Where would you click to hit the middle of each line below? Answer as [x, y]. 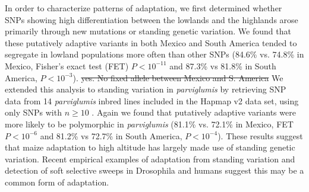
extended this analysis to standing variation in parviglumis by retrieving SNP [146, 89]
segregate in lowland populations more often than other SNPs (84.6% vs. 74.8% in [154, 54]
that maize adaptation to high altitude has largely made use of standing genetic [150, 147]
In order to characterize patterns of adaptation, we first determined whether [144, 8]
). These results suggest [260, 135]
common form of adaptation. [57, 182]
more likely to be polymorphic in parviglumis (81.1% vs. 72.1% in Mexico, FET [149, 124]
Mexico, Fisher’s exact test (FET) [67, 65]
